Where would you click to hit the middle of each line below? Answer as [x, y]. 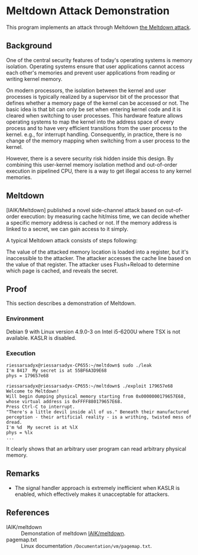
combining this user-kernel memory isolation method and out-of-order [92, 164]
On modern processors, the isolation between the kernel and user [86, 90]
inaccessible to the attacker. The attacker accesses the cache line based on [98, 258]
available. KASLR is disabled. [41, 337]
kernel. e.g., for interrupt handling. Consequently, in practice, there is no [94, 134]
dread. [14, 422]
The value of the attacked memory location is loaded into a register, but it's [98, 252]
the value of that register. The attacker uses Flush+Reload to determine [93, 264]
